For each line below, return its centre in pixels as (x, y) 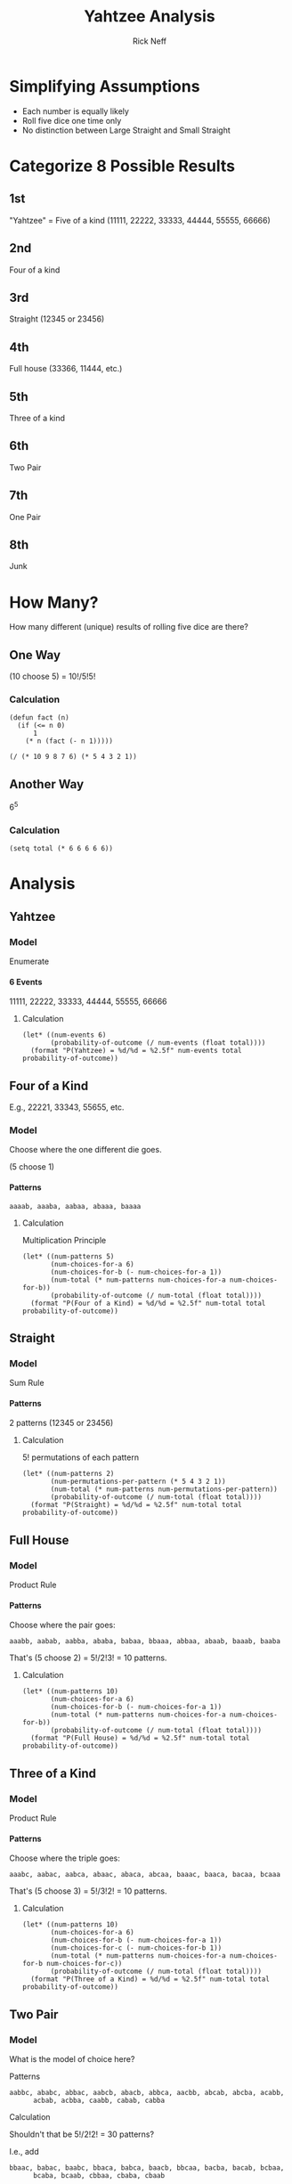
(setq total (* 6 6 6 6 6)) (61, 849)
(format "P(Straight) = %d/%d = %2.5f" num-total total (136, 1505)
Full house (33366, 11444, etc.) (66, 369)
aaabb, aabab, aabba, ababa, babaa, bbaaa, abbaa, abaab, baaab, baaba (145, 1642)
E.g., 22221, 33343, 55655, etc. (67, 1107)
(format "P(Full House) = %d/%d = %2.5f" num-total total (140, 1739)
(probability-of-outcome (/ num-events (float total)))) (158, 1043)
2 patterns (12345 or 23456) (61, 1423)
